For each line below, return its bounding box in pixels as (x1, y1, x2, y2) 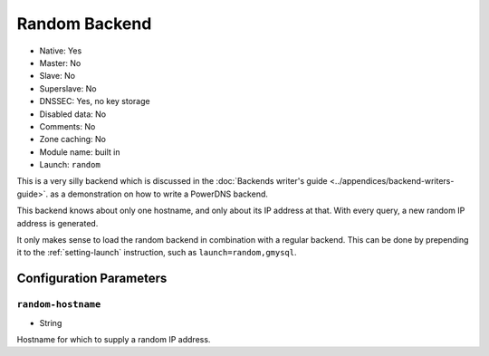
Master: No (39, 57, 81, 68)
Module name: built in (39, 146, 120, 158)
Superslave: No (39, 82, 97, 94)
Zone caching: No (39, 134, 107, 145)
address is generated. (16, 217, 99, 228)
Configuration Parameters (16, 271, 168, 286)
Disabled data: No (39, 109, 107, 120)
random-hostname (16, 299, 101, 311)
